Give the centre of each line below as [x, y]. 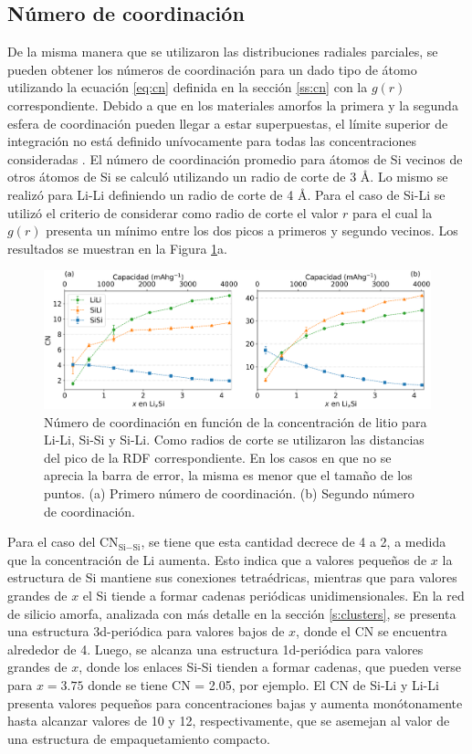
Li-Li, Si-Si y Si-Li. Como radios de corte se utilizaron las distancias [234, 440]
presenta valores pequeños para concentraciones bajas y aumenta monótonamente [235, 702]
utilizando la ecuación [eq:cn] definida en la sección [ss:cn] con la [188, 87]
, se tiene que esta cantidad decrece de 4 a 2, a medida [294, 542]
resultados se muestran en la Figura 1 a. [117, 248]
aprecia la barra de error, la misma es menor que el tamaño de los [228, 475]
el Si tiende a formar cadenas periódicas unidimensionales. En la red [273, 595]
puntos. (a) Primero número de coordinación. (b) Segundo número [229, 492]
